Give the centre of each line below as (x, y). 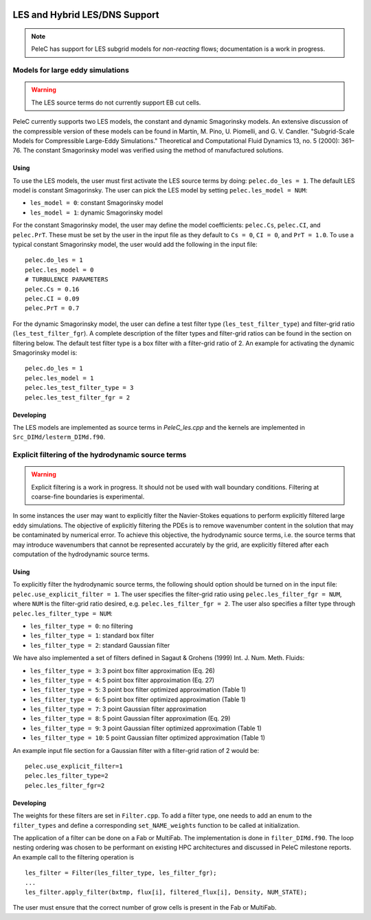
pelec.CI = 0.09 (52, 299)
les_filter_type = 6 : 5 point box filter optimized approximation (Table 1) (138, 699)
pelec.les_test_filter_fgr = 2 (78, 397)
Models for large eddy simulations (71, 70)
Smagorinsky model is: (45, 352)
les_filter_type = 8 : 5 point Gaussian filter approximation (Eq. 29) (130, 719)
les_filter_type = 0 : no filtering (81, 626)
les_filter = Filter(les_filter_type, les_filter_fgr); (121, 873)
